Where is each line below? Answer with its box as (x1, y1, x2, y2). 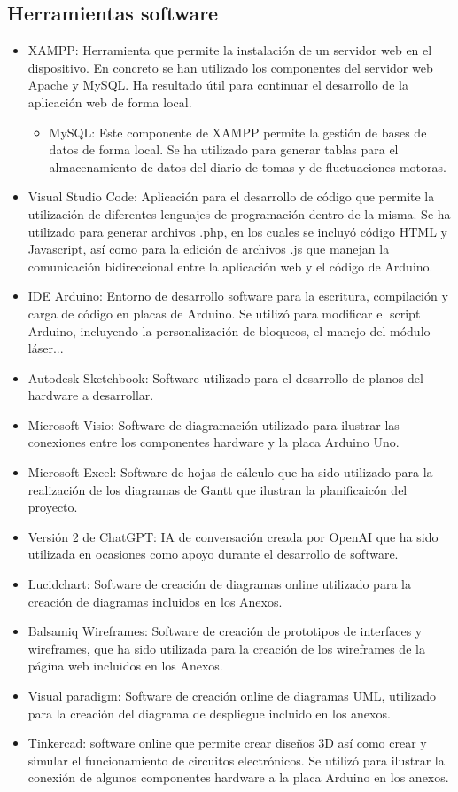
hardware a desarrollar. (27, 386, 154, 404)
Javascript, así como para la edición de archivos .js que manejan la (27, 239, 390, 258)
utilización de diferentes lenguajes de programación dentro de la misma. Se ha (27, 204, 451, 223)
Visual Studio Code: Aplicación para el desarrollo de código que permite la (27, 187, 435, 206)
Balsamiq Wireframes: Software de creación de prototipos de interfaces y (27, 622, 423, 640)
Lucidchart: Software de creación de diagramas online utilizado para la (27, 575, 411, 593)
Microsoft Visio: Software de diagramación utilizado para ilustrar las (27, 415, 400, 434)
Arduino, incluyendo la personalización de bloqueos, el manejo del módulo (27, 321, 431, 340)
